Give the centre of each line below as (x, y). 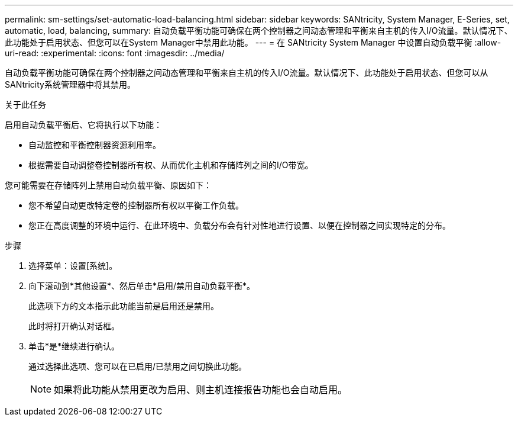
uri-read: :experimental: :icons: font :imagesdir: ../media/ (115, 53)
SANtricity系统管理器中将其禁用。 (70, 84)
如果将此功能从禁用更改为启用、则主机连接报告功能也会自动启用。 (201, 390)
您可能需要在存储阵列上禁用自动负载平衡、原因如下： (108, 185)
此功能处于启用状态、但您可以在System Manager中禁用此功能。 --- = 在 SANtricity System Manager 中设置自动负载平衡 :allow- (253, 42)
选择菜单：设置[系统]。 (73, 266)
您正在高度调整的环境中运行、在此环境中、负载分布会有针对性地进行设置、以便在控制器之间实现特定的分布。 (239, 225)
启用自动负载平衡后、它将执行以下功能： (83, 125)
